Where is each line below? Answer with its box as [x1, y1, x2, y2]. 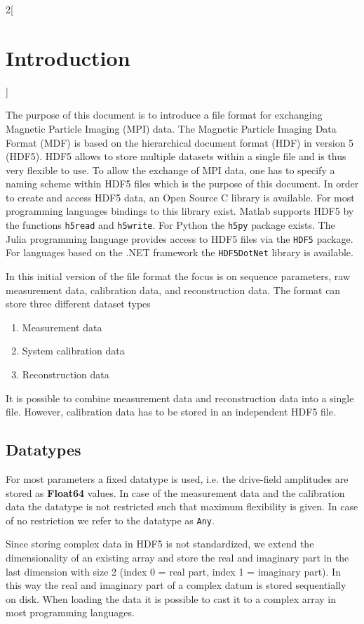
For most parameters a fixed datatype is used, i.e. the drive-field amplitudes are [6, 471, 349, 486]
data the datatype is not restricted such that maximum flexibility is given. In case [6, 499, 358, 514]
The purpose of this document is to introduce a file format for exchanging [6, 107, 323, 122]
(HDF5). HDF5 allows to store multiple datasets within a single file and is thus [6, 149, 346, 164]
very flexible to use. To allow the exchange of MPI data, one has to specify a [6, 162, 335, 177]
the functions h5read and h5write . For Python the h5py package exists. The [6, 218, 335, 232]
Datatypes [6, 439, 81, 460]
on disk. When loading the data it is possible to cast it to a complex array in [6, 591, 337, 606]
